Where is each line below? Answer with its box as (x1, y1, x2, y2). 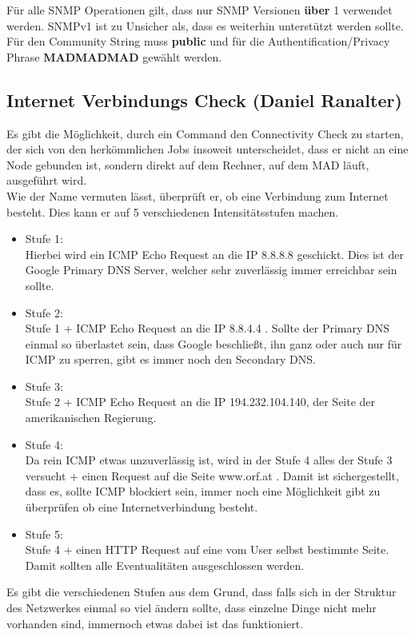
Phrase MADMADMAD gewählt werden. (6, 48, 222, 65)
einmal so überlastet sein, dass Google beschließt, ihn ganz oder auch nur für (25, 335, 402, 352)
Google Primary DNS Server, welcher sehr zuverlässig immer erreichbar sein (25, 261, 397, 278)
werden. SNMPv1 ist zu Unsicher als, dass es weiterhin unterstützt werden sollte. (6, 17, 404, 34)
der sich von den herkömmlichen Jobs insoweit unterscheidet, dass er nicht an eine (6, 141, 409, 157)
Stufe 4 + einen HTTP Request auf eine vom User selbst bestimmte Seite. (25, 541, 389, 558)
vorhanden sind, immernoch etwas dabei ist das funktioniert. (6, 615, 304, 631)
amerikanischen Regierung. (25, 409, 157, 426)
